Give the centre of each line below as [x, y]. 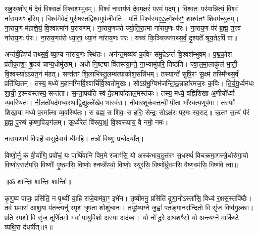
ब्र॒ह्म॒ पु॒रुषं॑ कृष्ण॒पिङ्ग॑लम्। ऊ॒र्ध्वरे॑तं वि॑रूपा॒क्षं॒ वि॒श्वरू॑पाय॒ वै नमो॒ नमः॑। [87, 122]
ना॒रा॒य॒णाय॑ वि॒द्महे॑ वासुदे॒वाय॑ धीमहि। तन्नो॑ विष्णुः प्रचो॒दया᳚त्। [74, 138]
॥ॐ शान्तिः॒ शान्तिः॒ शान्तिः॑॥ [38, 181]
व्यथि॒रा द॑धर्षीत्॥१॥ [29, 227]
